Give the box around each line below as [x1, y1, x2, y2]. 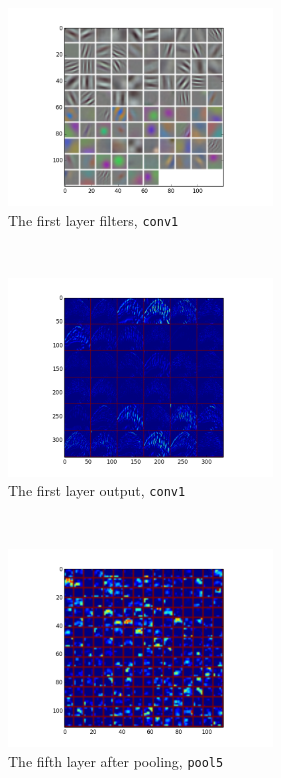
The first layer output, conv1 [8, 480, 186, 501]
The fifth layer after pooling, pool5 [8, 750, 224, 771]
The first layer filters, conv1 [8, 210, 179, 231]
